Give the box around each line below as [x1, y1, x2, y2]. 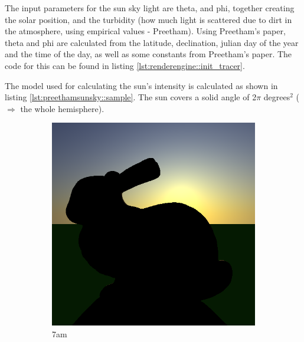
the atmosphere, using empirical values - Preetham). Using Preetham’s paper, [5, 25, 286, 37]
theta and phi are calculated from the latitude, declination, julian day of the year [5, 36, 299, 48]
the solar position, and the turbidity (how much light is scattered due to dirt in [5, 13, 292, 25]
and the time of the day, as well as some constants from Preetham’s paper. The [5, 48, 292, 60]
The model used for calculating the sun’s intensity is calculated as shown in [5, 79, 278, 91]
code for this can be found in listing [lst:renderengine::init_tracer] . [5, 59, 245, 71]
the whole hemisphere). [20, 102, 104, 114]
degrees [263, 91, 290, 103]
